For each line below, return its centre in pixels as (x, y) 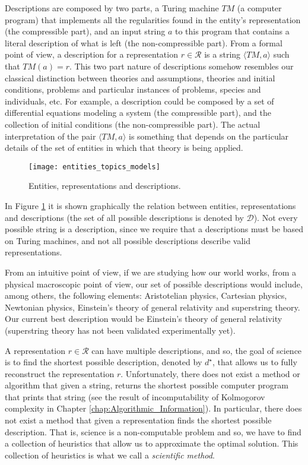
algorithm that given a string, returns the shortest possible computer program (147, 385)
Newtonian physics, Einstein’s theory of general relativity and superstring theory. (153, 307)
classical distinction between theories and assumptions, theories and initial (140, 77)
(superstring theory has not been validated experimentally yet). (120, 330)
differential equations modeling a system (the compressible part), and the (138, 113)
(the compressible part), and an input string (85, 31)
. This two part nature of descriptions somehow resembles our (181, 66)
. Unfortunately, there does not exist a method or (210, 373)
